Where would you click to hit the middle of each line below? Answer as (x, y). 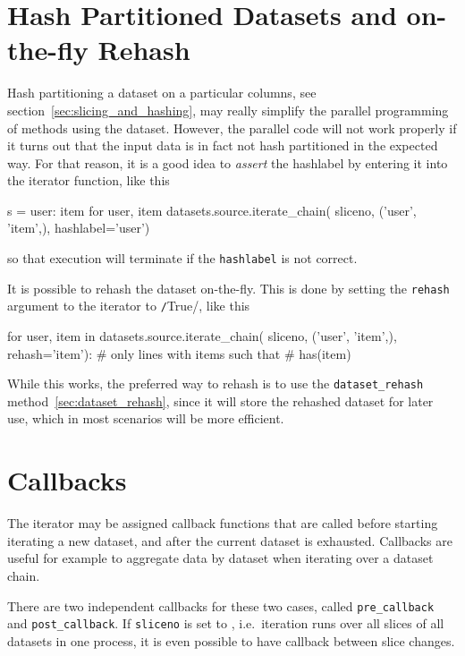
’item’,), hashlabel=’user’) (79, 228)
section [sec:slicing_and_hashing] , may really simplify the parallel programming (228, 110)
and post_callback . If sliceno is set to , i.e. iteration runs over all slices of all (226, 623)
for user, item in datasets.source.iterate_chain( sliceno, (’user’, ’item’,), (202, 336)
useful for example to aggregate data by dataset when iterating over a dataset (220, 558)
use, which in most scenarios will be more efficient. (146, 418)
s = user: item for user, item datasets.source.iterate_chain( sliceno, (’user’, (212, 210)
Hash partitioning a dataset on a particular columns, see (162, 93)
